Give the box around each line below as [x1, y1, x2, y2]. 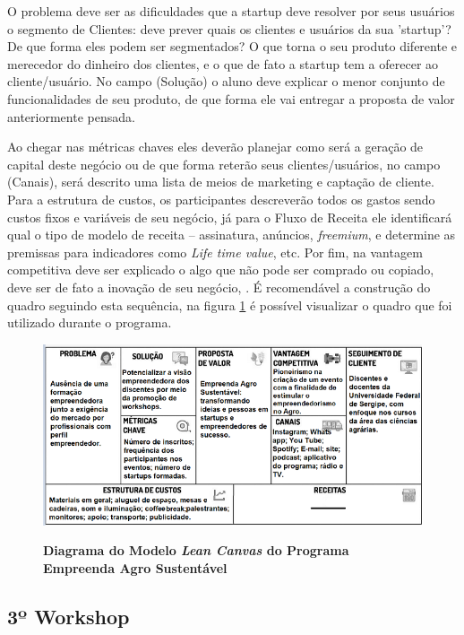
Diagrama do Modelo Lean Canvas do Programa [43, 541, 349, 560]
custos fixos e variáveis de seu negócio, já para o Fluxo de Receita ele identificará [7, 207, 452, 226]
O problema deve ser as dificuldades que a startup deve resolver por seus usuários [7, 2, 455, 20]
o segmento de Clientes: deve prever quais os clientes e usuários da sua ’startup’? [7, 19, 451, 38]
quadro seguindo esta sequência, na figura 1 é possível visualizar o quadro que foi [7, 295, 452, 314]
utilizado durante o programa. [7, 313, 172, 332]
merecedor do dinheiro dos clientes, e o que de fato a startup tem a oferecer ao [7, 54, 439, 73]
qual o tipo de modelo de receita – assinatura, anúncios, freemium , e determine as [7, 225, 456, 244]
